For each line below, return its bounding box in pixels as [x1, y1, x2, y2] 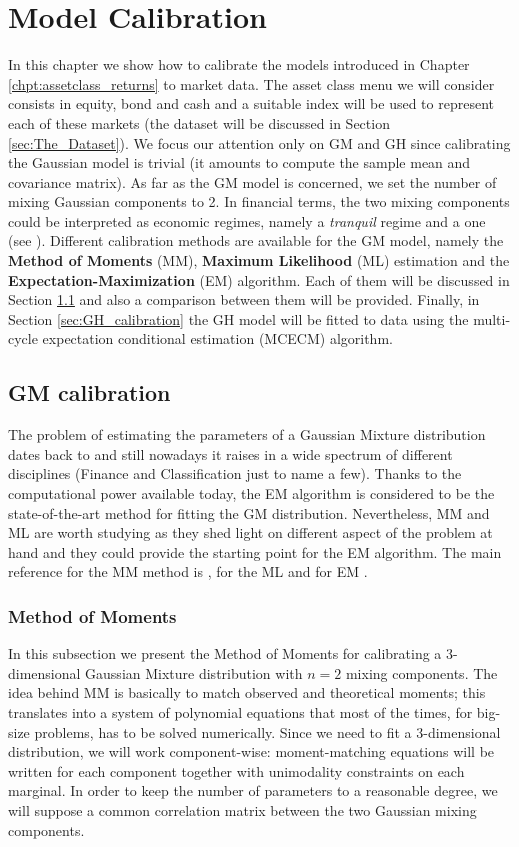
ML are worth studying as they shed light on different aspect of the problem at [8, 522, 493, 543]
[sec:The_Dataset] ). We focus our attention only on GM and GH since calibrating [8, 132, 511, 153]
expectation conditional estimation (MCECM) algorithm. [42, 328, 393, 349]
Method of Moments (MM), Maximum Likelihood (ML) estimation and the [8, 250, 510, 271]
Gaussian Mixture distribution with [85, 662, 303, 683]
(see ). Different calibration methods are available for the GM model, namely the [8, 230, 504, 251]
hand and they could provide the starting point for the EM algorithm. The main [8, 541, 502, 562]
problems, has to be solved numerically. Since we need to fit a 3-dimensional [34, 721, 501, 742]
